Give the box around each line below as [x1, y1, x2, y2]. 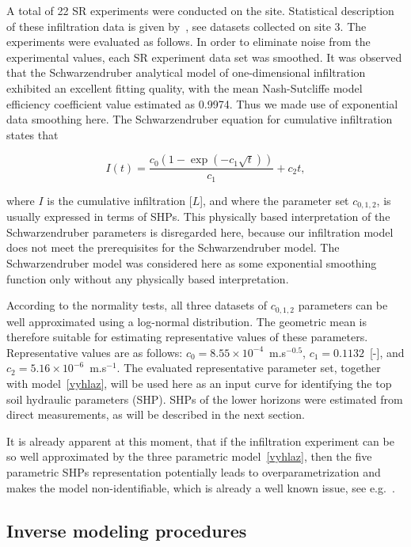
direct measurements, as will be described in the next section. [6, 406, 305, 423]
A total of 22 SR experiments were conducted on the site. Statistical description [6, 2, 394, 18]
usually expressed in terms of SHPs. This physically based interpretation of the [6, 208, 390, 225]
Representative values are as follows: [6, 344, 183, 360]
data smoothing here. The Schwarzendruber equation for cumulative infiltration [6, 111, 393, 127]
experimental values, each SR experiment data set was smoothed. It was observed [6, 48, 402, 65]
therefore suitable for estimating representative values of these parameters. [6, 329, 368, 345]
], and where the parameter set [200, 192, 349, 208]
